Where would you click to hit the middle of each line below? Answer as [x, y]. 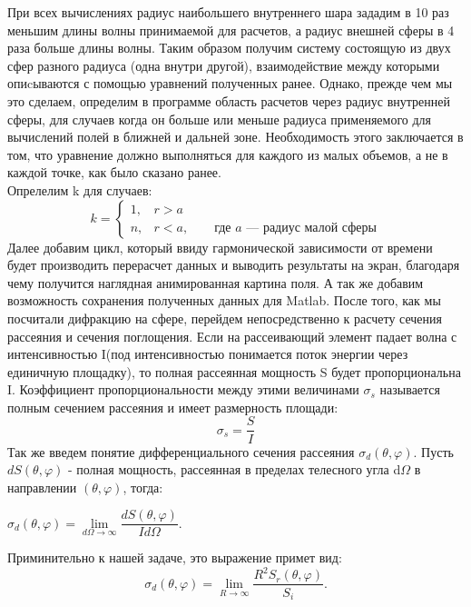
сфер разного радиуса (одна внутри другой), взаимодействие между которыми [224, 65]
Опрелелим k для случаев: [80, 189]
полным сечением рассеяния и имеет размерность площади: [173, 407]
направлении [42, 487]
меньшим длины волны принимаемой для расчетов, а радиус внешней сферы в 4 [231, 30]
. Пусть [433, 451]
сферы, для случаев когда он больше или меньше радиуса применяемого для [220, 119]
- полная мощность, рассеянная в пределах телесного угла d [234, 469]
